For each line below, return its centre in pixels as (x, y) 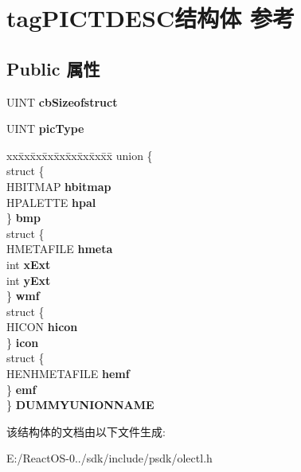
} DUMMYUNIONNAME (80, 405)
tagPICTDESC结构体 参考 (150, 18)
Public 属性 (53, 68)
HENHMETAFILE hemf (68, 374)
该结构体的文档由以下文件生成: (86, 431)
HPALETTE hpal (51, 202)
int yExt (29, 280)
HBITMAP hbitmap (59, 186)
